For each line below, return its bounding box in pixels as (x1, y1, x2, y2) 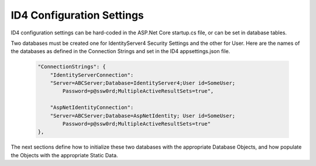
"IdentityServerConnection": (50, 72, 134, 78)
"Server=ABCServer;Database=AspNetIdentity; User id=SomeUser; (50, 112, 236, 119)
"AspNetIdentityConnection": (50, 104, 134, 111)
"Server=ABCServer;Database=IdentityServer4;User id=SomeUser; (50, 80, 236, 87)
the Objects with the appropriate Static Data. (11, 151, 118, 158)
